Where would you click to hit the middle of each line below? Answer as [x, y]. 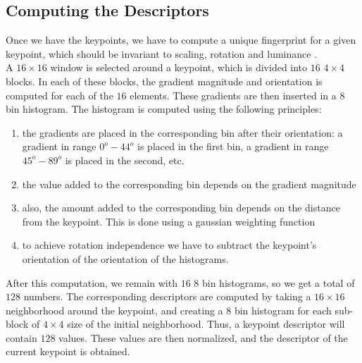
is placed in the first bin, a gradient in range [233, 146]
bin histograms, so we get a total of [278, 282]
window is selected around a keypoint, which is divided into [179, 67]
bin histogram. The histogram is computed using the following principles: [164, 109]
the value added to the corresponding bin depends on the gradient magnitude [189, 184]
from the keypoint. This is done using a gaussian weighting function [169, 221]
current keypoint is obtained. [68, 351]
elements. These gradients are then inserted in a [233, 95]
